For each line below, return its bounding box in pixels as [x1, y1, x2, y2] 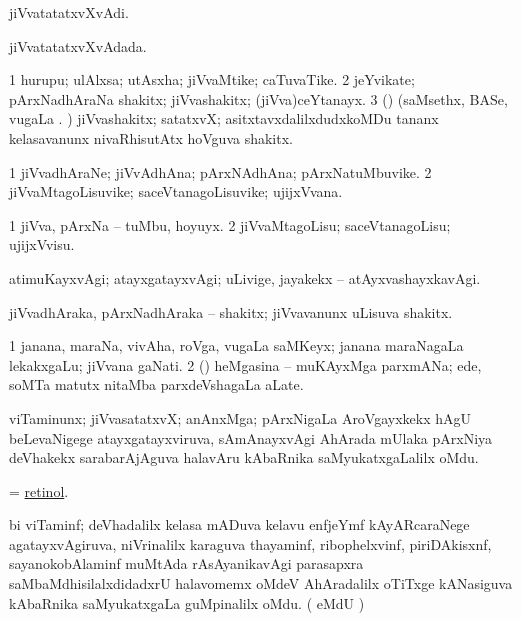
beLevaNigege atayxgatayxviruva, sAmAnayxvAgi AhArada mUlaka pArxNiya [9, 427, 493, 448]
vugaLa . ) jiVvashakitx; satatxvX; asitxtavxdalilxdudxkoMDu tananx [9, 108, 439, 129]
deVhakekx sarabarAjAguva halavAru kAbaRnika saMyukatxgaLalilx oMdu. [9, 447, 479, 468]
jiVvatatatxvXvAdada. [9, 35, 147, 56]
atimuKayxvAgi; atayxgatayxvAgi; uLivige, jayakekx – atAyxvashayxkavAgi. [9, 267, 481, 288]
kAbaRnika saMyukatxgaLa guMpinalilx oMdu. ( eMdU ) [9, 592, 365, 613]
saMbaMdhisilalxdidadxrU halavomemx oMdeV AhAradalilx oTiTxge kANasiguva [9, 573, 513, 594]
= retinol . [9, 480, 69, 501]
